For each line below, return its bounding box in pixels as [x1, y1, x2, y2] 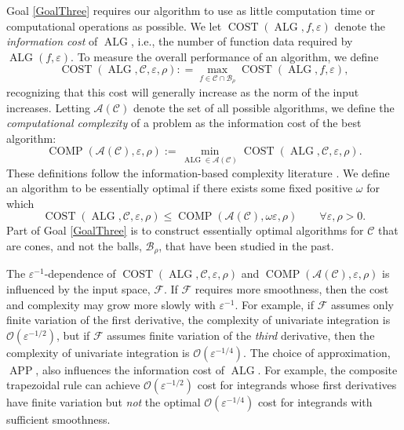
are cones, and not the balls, [6, 237, 142, 253]
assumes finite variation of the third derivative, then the [107, 326, 375, 343]
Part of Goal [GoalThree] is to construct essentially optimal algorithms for [6, 222, 364, 239]
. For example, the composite [257, 361, 398, 377]
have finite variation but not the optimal [6, 394, 201, 410]
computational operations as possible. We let [6, 17, 222, 34]
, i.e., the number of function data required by [130, 33, 353, 49]
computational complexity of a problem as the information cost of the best [6, 115, 362, 131]
